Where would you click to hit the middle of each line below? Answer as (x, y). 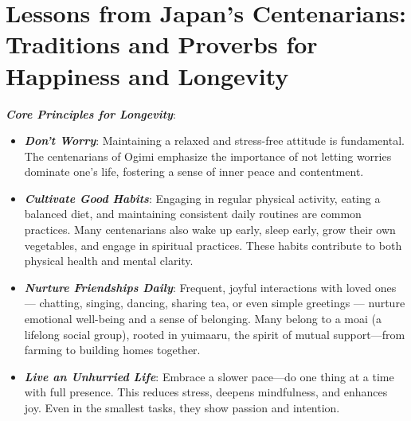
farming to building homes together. (112, 350)
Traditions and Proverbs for (162, 44)
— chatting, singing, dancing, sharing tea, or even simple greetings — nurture (215, 303)
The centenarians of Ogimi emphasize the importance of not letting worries (208, 156)
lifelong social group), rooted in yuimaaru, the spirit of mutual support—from (215, 334)
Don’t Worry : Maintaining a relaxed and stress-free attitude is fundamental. (214, 140)
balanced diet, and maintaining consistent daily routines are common (193, 214)
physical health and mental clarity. (109, 261)
